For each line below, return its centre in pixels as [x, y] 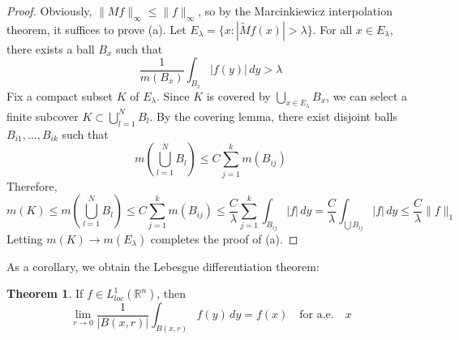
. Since [173, 95]
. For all [332, 29]
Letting [25, 238]
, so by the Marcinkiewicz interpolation [295, 11]
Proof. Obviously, [49, 11]
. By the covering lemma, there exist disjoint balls [273, 116]
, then [172, 293]
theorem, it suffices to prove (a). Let [97, 29]
